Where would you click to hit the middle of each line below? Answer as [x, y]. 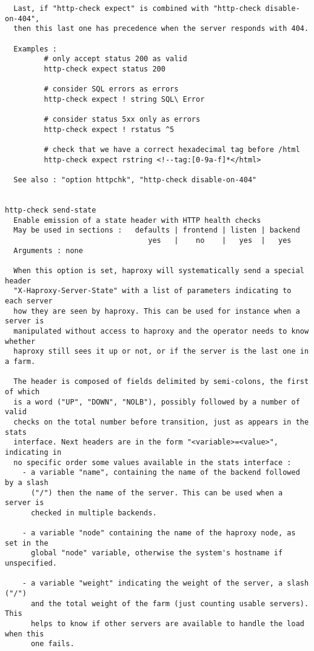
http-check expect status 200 [105, 69]
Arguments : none [48, 250]
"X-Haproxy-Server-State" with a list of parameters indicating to [152, 291]
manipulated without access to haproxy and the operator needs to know [161, 331]
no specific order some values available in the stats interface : [152, 462]
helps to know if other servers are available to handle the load [167, 624]
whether [20, 341]
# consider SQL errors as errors [111, 89]
